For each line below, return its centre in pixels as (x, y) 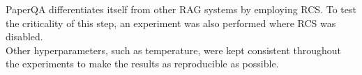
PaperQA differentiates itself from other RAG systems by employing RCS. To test (181, 9)
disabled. (24, 36)
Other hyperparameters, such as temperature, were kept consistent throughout (173, 50)
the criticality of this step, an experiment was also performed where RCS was (171, 23)
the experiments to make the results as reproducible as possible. (142, 64)
